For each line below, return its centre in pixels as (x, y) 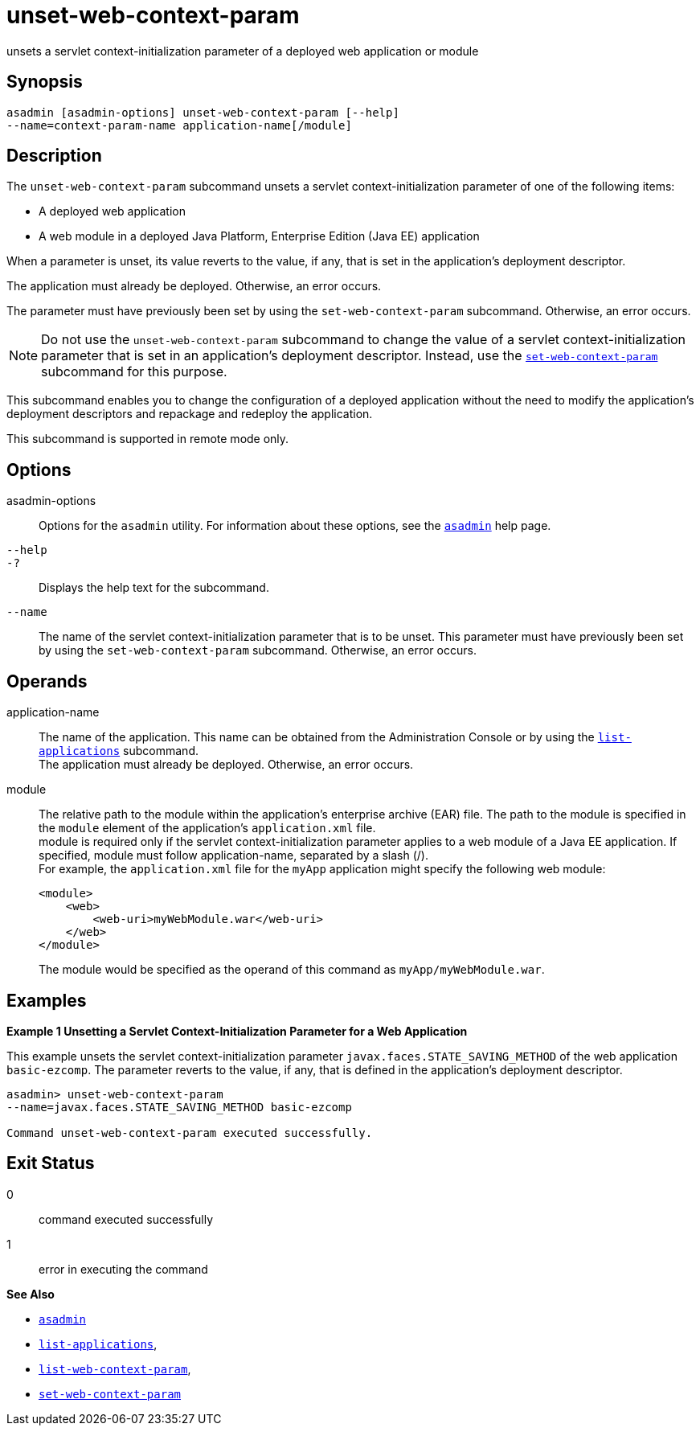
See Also (31, 1294)
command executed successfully (126, 1219)
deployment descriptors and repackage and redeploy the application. (190, 414)
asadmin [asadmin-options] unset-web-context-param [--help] (203, 112)
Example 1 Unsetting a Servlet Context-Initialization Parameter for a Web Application (237, 1031)
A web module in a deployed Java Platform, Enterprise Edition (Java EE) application (259, 236)
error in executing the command (123, 1269)
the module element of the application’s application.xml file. (207, 828)
